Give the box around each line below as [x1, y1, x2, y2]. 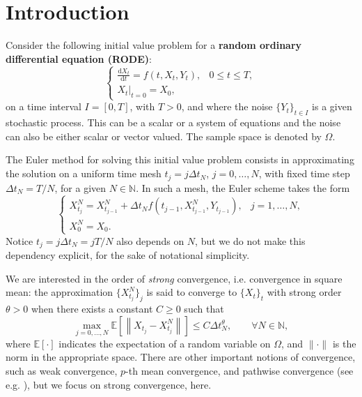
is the [332, 336, 356, 350]
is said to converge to [146, 285, 237, 299]
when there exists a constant [31, 301, 153, 316]
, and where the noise [181, 99, 273, 114]
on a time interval [6, 99, 81, 114]
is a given [312, 99, 352, 114]
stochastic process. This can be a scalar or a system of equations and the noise [6, 115, 341, 130]
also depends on [116, 233, 184, 248]
